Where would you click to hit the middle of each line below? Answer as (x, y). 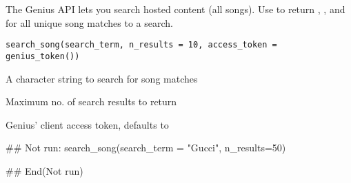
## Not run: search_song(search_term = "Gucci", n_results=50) (146, 148)
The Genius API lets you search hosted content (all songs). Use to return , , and (175, 9)
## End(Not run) (44, 170)
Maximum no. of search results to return (91, 101)
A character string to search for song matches (102, 78)
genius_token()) (43, 56)
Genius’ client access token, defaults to (87, 124)
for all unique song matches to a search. (89, 22)
